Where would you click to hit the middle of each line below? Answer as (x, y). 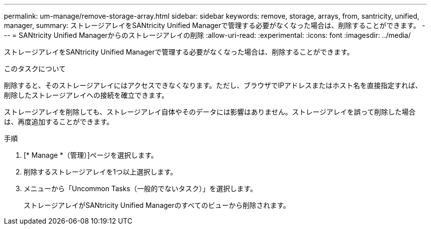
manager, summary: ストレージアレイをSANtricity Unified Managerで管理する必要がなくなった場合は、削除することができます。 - (215, 25)
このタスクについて (35, 69)
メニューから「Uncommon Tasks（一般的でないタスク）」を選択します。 (140, 188)
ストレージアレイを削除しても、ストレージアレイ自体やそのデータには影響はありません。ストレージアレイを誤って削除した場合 (210, 112)
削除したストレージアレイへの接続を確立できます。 (86, 95)
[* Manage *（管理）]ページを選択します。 (91, 155)
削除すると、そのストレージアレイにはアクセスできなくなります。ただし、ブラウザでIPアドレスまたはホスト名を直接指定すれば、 (213, 85)
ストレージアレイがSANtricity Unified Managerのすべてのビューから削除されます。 (157, 205)
